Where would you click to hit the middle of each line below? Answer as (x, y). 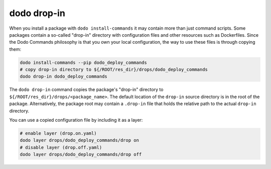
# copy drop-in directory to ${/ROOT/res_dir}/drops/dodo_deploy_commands (114, 70)
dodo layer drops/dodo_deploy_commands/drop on (79, 140)
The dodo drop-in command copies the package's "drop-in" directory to (86, 90)
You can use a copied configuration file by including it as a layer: (76, 120)
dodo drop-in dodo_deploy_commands (63, 76)
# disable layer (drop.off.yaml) (61, 147)
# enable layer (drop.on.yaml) (58, 134)
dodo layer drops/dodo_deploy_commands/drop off (81, 154)
